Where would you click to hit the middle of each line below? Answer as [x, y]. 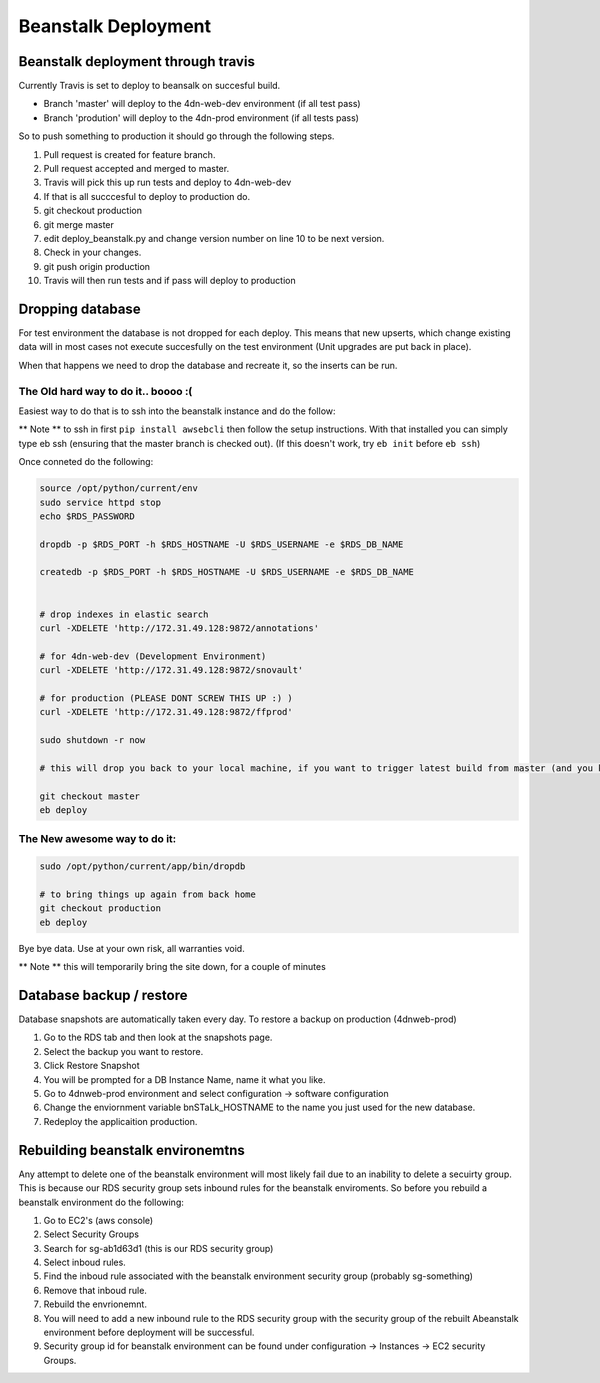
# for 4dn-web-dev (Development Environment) [153, 656]
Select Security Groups [91, 1234]
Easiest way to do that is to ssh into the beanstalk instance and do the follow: [177, 411]
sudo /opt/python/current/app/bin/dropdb [142, 866]
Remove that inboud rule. [95, 1290]
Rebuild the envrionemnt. [95, 1304]
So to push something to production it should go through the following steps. [176, 136]
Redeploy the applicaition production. [120, 1121]
